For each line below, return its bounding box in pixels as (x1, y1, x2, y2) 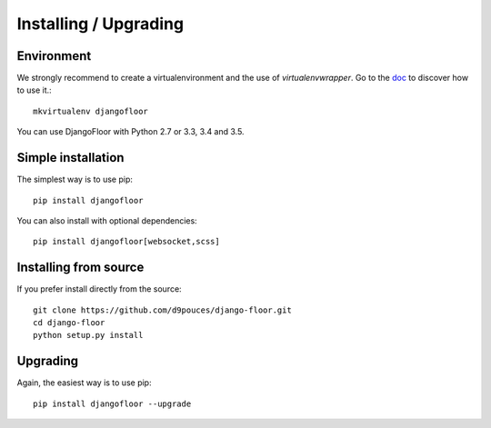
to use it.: (16, 85, 52, 95)
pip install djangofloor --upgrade (33, 398, 192, 409)
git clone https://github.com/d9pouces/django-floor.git (33, 304, 293, 315)
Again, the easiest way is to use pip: (16, 377, 152, 388)
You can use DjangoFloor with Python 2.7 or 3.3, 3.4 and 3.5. (16, 126, 245, 137)
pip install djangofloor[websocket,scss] (33, 236, 220, 247)
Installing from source (16, 260, 145, 275)
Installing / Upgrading (16, 14, 185, 34)
